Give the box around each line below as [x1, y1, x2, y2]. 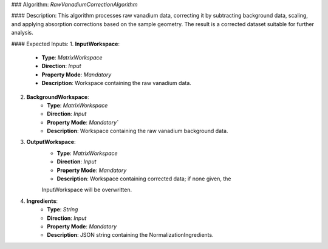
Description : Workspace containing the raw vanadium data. [41, 80, 191, 87]
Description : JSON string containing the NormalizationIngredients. [47, 231, 214, 239]
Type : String [47, 206, 78, 213]
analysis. [11, 29, 33, 36]
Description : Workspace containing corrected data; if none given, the [56, 175, 231, 182]
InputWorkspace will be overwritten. [41, 186, 132, 194]
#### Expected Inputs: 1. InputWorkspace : [11, 40, 120, 47]
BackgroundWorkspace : [26, 93, 89, 100]
